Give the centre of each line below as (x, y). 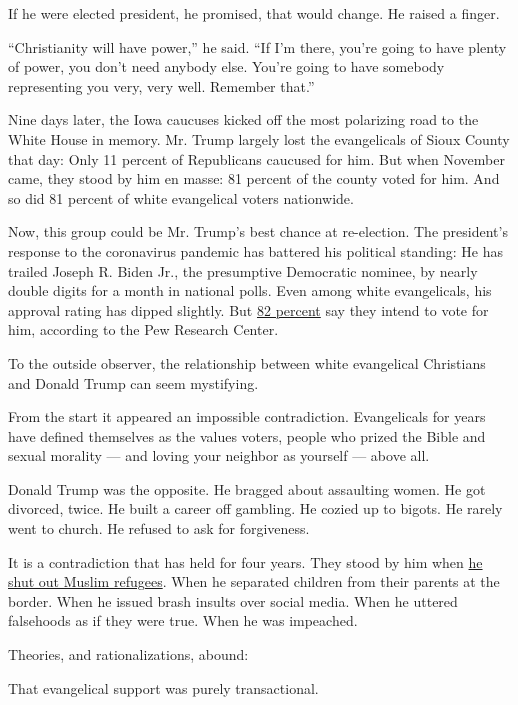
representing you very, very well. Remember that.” (161, 85)
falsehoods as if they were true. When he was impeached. (183, 620)
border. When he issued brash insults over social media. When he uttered (233, 600)
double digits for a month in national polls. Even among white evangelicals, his (250, 290)
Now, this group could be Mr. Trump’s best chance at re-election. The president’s (258, 231)
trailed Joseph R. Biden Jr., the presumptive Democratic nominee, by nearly (243, 270)
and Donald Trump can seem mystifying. (133, 382)
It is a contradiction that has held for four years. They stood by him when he (245, 561)
